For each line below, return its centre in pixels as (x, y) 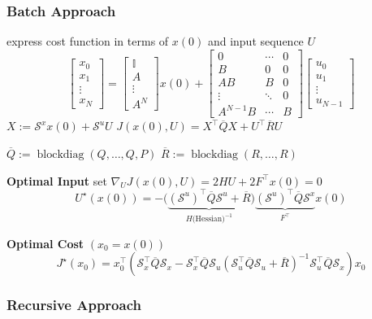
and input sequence (255, 41)
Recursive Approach (74, 305)
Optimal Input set (57, 180)
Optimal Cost (45, 243)
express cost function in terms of (88, 41)
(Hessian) (208, 219)
